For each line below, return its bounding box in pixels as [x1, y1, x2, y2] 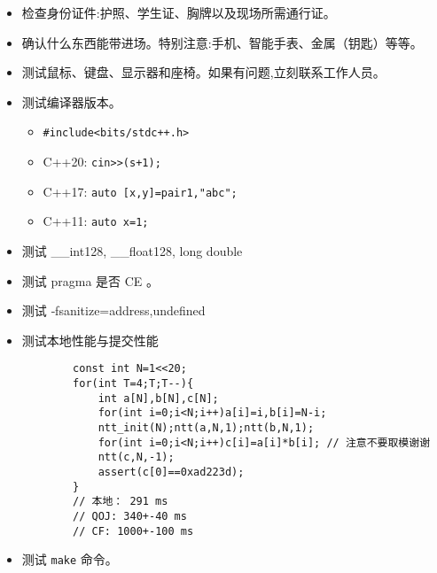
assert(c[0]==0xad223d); [98, 465, 245, 478]
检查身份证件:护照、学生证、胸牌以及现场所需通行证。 [21, 4, 336, 21]
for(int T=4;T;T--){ [73, 377, 194, 391]
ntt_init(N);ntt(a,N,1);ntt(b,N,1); [98, 422, 315, 434]
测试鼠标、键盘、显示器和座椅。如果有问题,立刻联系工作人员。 [21, 63, 386, 81]
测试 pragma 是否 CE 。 [21, 271, 160, 290]
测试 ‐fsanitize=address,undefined [21, 301, 206, 320]
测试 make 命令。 [21, 550, 118, 569]
